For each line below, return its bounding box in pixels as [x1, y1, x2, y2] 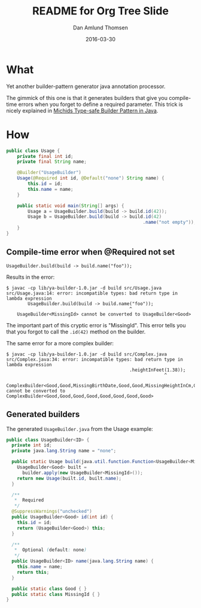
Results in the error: [6, 273, 55, 281]
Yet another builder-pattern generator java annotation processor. [6, 83, 166, 90]
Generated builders [6, 409, 80, 419]
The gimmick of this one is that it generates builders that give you [6, 94, 168, 101]
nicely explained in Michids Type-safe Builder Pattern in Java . [6, 107, 159, 114]
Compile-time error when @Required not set [6, 247, 175, 257]
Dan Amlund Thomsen [72, 24, 129, 31]
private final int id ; [17, 153, 74, 159]
